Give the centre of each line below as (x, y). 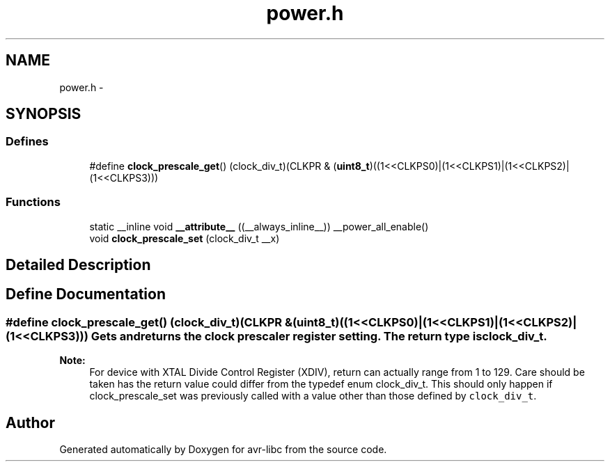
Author (30, 422)
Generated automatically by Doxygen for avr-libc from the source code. (223, 450)
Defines (27, 142)
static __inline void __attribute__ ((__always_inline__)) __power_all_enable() (259, 226)
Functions (33, 202)
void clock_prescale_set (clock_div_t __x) (185, 238)
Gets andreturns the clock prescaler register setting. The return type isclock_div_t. (319, 336)
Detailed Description (78, 264)
